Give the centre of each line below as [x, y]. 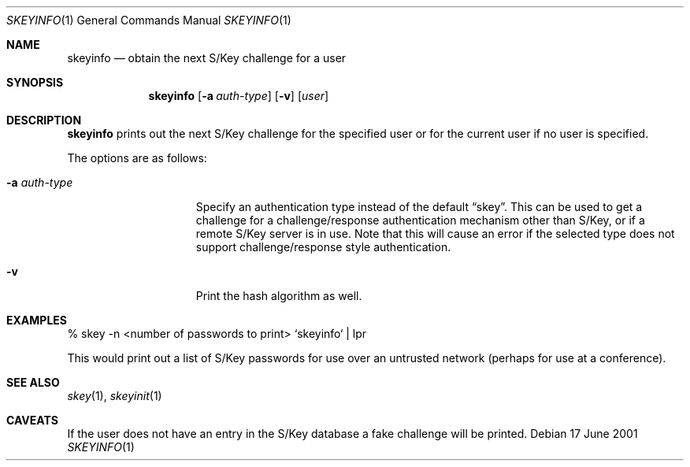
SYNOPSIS [35, 82]
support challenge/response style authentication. [323, 247]
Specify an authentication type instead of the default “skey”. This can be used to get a [419, 207]
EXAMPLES [37, 320]
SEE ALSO [33, 382]
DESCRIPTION [44, 120]
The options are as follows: [137, 158]
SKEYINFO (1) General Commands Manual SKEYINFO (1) [149, 20]
